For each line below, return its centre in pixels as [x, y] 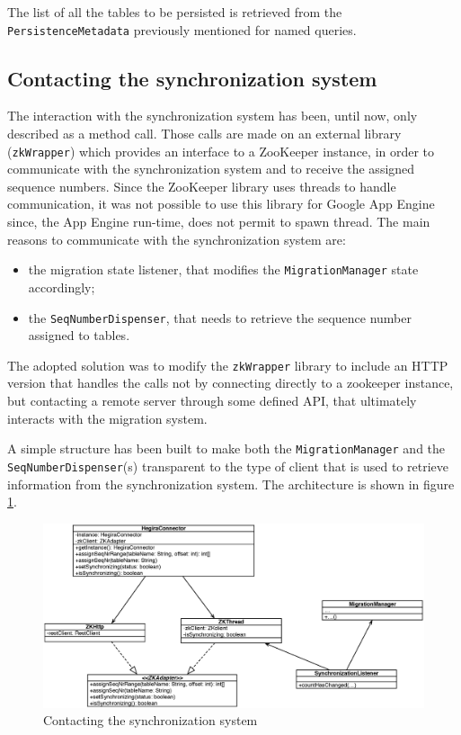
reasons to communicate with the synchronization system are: [177, 239]
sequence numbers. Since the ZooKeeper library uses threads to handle [202, 186]
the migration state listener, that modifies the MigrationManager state [223, 269]
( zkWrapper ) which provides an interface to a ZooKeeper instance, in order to [221, 151]
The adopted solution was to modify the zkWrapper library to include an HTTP [228, 365]
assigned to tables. [79, 335]
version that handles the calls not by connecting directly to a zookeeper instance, [230, 383]
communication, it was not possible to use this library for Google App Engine [221, 204]
